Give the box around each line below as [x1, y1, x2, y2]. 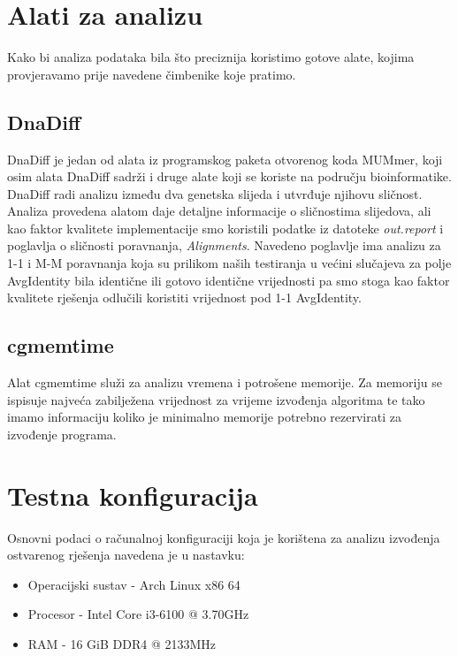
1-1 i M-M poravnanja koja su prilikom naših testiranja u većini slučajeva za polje [7, 254, 452, 272]
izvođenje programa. [7, 424, 117, 443]
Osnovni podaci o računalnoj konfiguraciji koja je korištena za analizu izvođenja [7, 528, 440, 546]
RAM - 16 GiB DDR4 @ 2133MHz [27, 634, 217, 652]
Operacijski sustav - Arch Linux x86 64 [27, 575, 240, 593]
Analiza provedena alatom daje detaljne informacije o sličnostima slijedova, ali [7, 202, 431, 220]
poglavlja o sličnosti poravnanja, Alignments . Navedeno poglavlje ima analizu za [7, 236, 441, 255]
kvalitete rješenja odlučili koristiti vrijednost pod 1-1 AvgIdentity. [7, 288, 362, 307]
